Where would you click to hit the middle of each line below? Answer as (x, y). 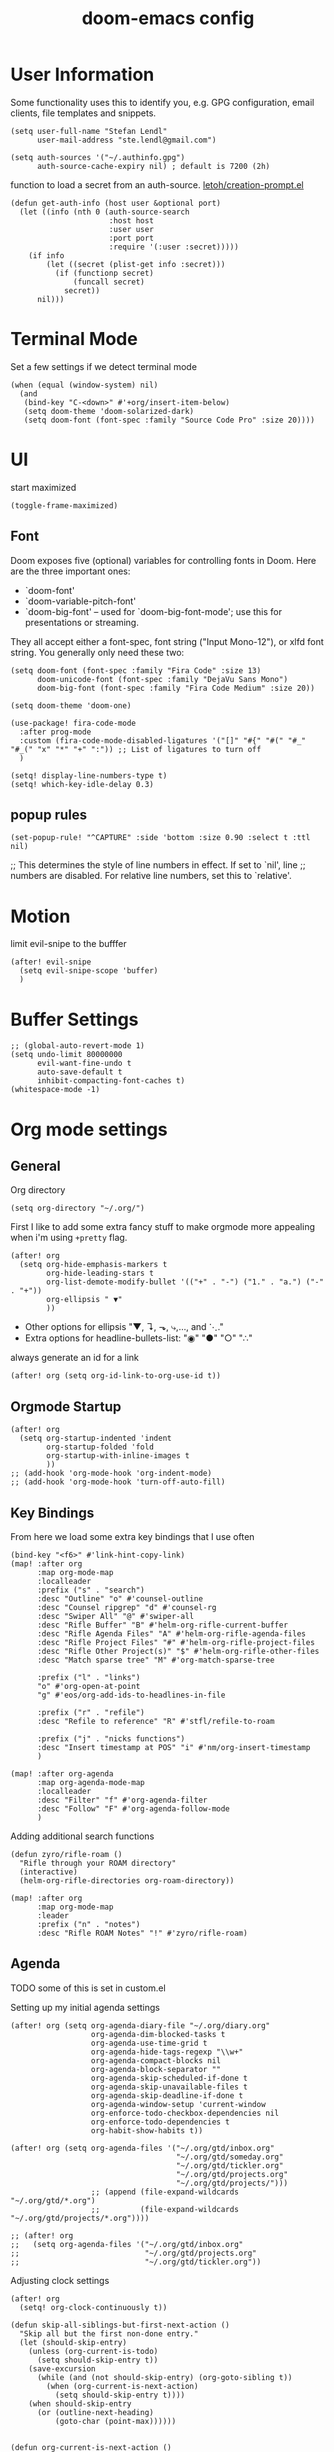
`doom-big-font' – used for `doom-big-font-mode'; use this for (153, 611)
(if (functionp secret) (104, 273)
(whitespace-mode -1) (55, 1090)
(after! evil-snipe (51, 962)
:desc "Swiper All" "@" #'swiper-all (115, 1616)
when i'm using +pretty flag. (69, 1238)
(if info (46, 255)
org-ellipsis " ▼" (84, 1300)
